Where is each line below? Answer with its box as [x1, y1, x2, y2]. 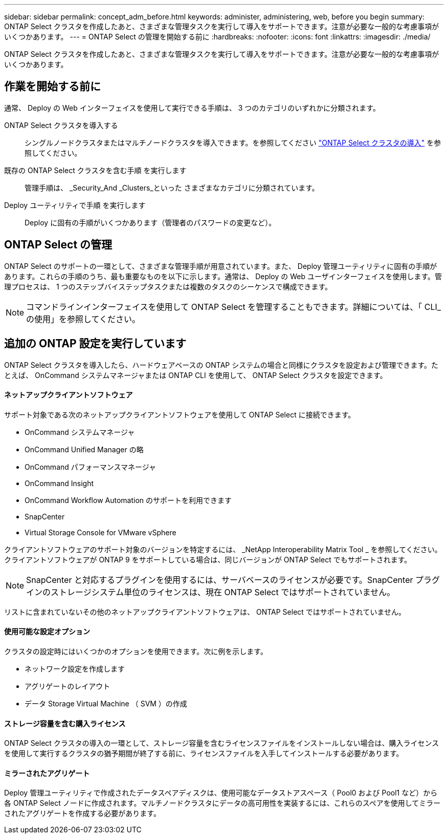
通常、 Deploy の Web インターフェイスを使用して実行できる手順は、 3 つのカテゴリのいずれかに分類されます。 [4, 103, 380, 112]
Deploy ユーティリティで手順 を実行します [4, 200, 146, 209]
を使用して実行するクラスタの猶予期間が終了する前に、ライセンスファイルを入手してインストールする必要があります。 [4, 749, 404, 758]
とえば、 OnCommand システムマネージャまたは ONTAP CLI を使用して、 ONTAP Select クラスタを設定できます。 [4, 370, 387, 380]
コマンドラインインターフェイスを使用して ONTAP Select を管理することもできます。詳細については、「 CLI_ [26, 301, 441, 312]
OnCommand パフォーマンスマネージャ [25, 462, 156, 471]
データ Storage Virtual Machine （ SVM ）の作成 [25, 699, 187, 708]
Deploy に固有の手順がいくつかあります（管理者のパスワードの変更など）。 [25, 218, 276, 227]
